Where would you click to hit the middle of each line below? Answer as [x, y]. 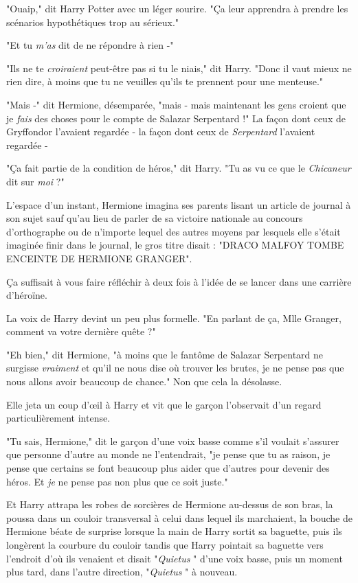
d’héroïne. [27, 295]
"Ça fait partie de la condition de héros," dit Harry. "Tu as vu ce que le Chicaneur [179, 168]
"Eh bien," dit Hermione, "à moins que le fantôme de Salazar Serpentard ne [165, 354]
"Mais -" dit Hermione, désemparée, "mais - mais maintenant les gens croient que [176, 104]
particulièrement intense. [58, 418]
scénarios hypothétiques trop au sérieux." [93, 22]
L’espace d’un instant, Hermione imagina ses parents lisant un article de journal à [179, 204]
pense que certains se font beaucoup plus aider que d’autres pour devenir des [168, 468]
